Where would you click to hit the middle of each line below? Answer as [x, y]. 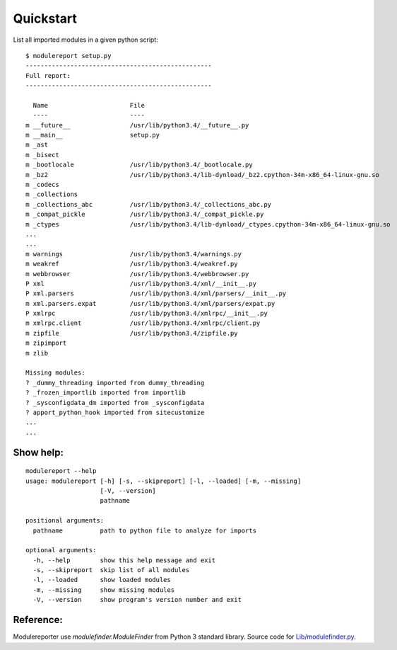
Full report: [48, 75]
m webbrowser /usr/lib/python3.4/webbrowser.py [137, 274]
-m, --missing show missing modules [104, 590]
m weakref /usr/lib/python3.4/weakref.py [132, 264]
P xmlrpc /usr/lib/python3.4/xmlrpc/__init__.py [147, 314]
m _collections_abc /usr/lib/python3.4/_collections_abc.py [149, 204]
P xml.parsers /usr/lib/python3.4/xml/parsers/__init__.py [156, 293]
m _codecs [42, 185]
